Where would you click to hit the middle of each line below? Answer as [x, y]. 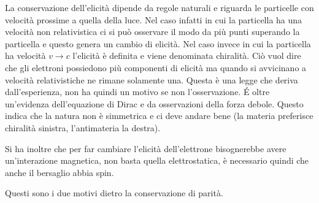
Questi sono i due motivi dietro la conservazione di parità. [114, 193]
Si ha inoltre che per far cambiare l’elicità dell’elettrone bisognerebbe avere [146, 148]
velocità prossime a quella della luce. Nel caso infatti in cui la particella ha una [154, 19]
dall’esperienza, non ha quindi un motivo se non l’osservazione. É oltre [137, 92]
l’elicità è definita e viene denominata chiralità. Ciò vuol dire [187, 56]
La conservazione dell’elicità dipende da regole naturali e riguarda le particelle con [159, 7]
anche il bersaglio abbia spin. [60, 172]
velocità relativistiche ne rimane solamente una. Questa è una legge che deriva [152, 79]
